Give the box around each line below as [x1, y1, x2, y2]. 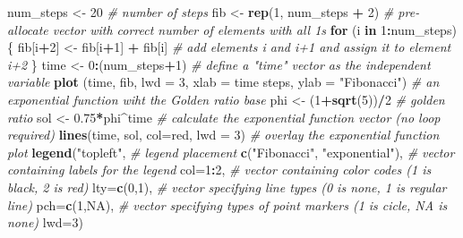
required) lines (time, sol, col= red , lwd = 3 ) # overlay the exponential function [7, 125, 440, 144]
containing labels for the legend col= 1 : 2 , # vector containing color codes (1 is [7, 160, 432, 179]
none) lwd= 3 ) [7, 213, 83, 232]
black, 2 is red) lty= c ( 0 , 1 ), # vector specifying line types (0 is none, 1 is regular [7, 177, 447, 196]
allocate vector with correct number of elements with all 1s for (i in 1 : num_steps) [7, 20, 457, 38]
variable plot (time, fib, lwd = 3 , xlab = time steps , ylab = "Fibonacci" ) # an [7, 72, 440, 91]
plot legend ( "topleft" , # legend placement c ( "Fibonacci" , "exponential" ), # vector [7, 142, 455, 161]
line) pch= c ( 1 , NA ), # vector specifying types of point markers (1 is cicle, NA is [7, 195, 448, 214]
